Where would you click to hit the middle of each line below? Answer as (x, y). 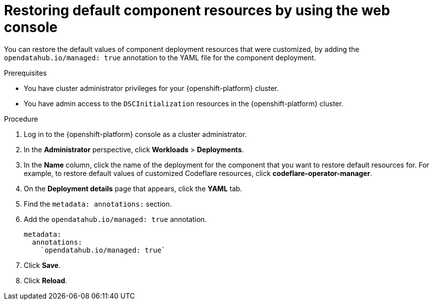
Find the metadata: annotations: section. (98, 204)
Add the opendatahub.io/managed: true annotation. (115, 219)
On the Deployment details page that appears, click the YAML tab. (133, 188)
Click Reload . (46, 280)
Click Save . (42, 265)
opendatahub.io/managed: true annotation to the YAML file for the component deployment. (160, 57)
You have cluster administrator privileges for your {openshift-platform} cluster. (151, 88)
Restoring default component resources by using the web (197, 10)
